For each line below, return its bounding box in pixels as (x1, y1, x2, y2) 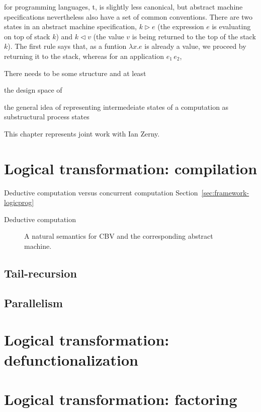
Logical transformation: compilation (4, 158, 257, 178)
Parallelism (4, 295, 63, 310)
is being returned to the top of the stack (132, 31, 256, 41)
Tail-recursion (4, 265, 77, 281)
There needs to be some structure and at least (4, 67, 146, 78)
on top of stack (4, 31, 50, 41)
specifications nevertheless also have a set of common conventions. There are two (4, 11, 253, 22)
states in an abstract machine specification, (4, 21, 137, 32)
